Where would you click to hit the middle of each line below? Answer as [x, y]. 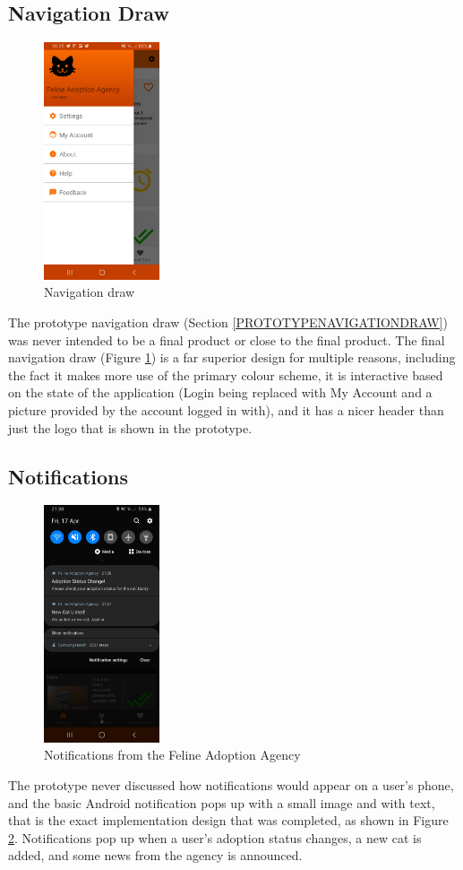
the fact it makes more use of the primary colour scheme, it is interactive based [226, 374]
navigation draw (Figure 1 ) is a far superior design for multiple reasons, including [232, 357]
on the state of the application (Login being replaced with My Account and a [220, 392]
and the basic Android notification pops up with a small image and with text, [222, 802]
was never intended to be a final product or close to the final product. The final [227, 339]
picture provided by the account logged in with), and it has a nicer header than [226, 409]
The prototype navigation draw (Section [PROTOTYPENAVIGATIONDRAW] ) [228, 322]
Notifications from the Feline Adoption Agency [172, 755]
